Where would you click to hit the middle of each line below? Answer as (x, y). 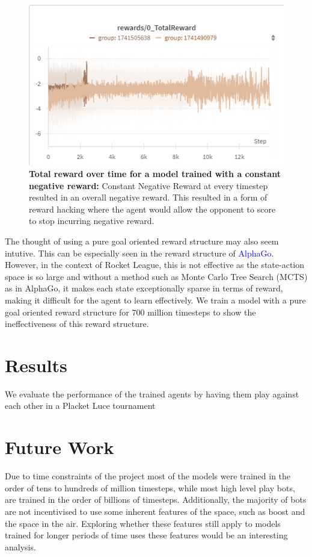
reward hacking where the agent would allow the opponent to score (152, 209)
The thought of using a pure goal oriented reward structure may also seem (142, 241)
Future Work (60, 447)
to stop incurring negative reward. (92, 221)
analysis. (20, 546)
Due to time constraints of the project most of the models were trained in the (148, 476)
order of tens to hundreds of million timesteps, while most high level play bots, (150, 487)
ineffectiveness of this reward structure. (77, 324)
